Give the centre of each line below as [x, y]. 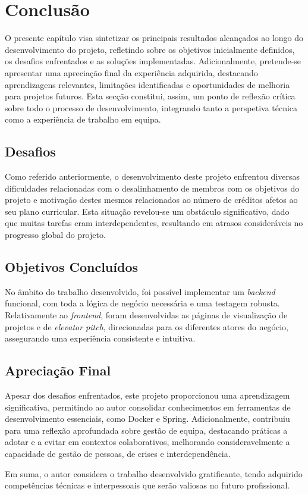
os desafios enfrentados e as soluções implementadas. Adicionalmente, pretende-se [153, 61]
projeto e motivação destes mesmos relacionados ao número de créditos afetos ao [151, 200]
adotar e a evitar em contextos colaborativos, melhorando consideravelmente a [147, 442]
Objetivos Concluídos [72, 267]
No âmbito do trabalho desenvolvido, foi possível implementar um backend [140, 291]
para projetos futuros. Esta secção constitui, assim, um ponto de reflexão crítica [150, 96]
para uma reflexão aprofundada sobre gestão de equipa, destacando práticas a [146, 430]
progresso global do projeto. [55, 235]
